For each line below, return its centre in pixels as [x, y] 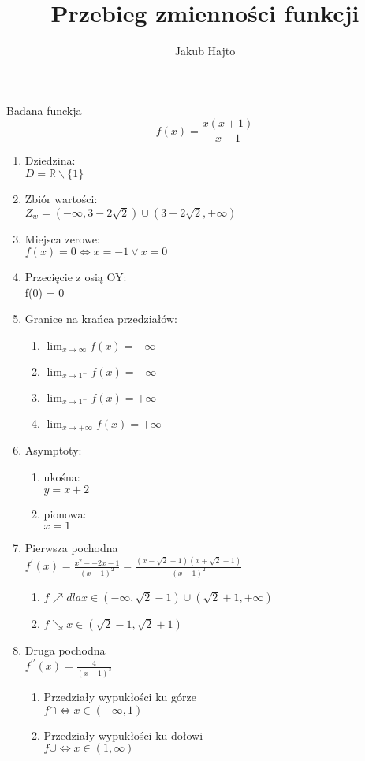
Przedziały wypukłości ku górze [120, 696]
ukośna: [62, 476]
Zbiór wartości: [61, 198]
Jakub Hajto [205, 51]
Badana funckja [44, 110]
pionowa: [65, 513]
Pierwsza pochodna [71, 548]
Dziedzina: [50, 160]
